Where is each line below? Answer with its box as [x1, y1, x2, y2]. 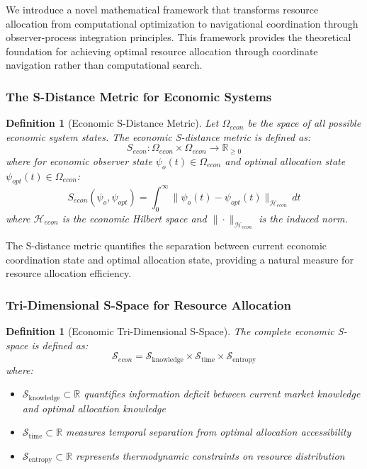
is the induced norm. [259, 210, 348, 225]
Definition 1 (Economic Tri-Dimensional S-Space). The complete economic [6, 323, 334, 338]
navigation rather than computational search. [6, 57, 203, 72]
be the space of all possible [247, 115, 361, 130]
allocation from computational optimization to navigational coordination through [6, 16, 358, 30]
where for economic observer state [6, 153, 152, 168]
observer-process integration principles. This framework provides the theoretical [6, 30, 351, 45]
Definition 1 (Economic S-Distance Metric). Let [6, 115, 219, 130]
